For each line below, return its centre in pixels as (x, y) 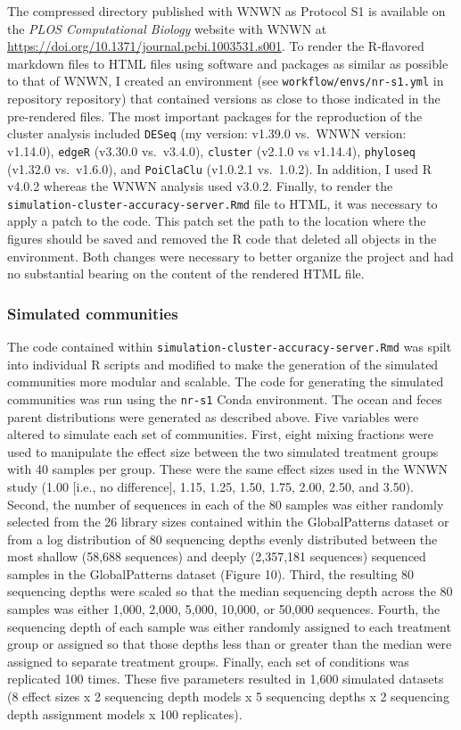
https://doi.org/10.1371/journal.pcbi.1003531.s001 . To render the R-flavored (216, 46)
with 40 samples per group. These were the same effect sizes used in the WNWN (228, 469)
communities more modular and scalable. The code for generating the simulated (226, 382)
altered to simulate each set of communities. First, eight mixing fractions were (220, 434)
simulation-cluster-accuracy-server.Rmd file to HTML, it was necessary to (222, 203)
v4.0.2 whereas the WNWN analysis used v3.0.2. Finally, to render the (200, 186)
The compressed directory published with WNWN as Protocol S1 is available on (226, 11)
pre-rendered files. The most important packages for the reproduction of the (215, 116)
